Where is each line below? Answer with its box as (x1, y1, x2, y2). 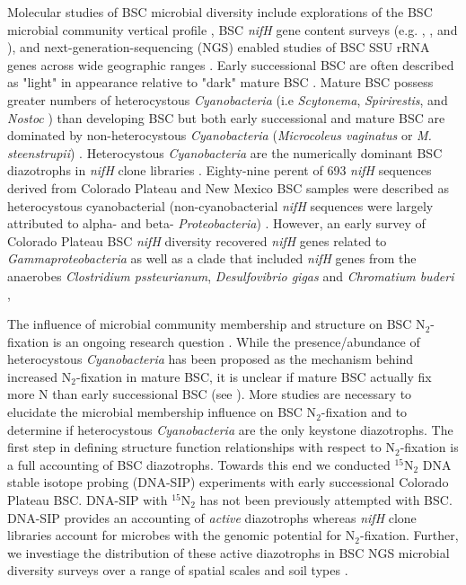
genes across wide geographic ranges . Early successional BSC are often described (7, 55, 454, 74)
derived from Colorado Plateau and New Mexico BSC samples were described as (7, 178, 450, 197)
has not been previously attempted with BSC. (199, 491, 453, 510)
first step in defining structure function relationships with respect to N (7, 438, 395, 456)
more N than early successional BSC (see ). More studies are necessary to (7, 385, 412, 403)
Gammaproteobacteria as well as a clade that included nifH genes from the (7, 249, 417, 268)
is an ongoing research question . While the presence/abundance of (52, 332, 420, 350)
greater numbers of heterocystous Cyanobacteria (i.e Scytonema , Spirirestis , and (7, 90, 448, 109)
